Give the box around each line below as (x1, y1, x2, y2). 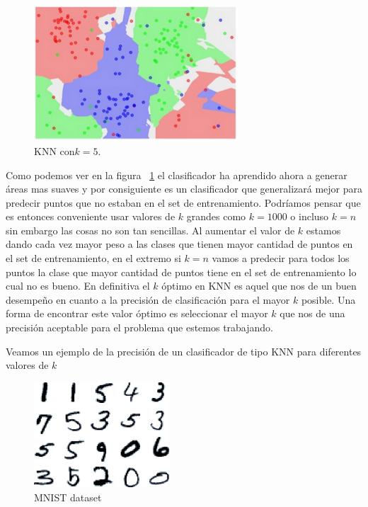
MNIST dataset (34, 489, 102, 504)
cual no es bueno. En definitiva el (6, 278, 150, 293)
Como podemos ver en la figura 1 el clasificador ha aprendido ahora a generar (6, 167, 347, 182)
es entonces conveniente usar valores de (6, 209, 176, 224)
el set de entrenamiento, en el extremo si (6, 251, 181, 266)
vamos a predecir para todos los (212, 251, 350, 266)
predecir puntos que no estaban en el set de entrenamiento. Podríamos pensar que (6, 195, 361, 210)
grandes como (186, 209, 246, 224)
